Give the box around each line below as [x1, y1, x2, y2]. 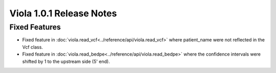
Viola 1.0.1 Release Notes [9, 8, 117, 19]
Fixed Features [9, 22, 61, 32]
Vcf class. [22, 44, 43, 50]
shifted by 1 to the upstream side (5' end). [22, 58, 110, 64]
